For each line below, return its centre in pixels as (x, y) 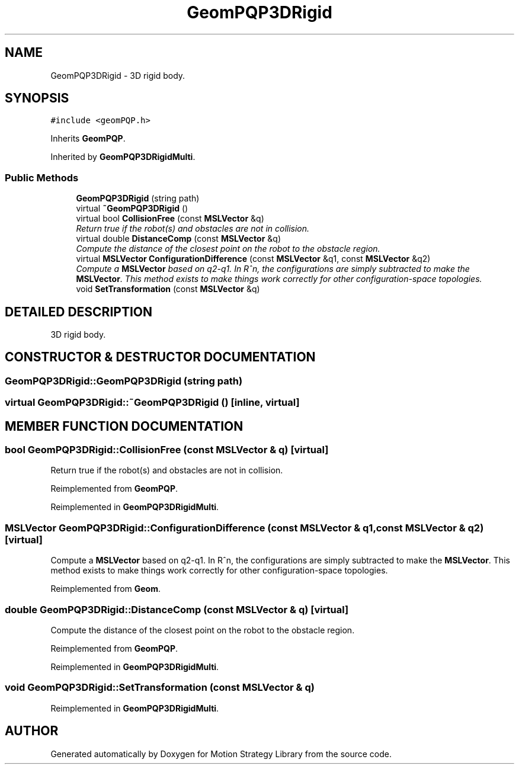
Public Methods (42, 177)
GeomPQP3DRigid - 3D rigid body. (118, 75)
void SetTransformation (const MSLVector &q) (168, 289)
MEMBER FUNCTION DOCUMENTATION (124, 426)
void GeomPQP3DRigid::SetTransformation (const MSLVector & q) (160, 688)
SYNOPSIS (37, 98)
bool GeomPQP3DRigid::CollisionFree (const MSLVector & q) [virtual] (167, 450)
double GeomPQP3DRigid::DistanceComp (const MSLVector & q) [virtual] (177, 609)
